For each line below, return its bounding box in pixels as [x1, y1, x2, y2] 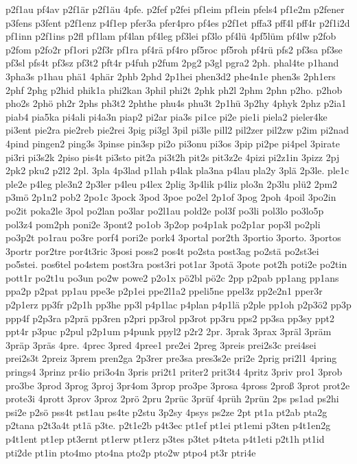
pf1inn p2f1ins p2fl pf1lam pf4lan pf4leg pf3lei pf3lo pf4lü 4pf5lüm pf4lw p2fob [5, 29, 336, 43]
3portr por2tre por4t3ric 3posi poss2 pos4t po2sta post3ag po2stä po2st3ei [5, 243, 319, 258]
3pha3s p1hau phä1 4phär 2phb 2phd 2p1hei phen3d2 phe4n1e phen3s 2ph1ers [5, 69, 336, 83]
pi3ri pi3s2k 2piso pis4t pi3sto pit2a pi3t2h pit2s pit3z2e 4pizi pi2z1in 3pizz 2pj [5, 149, 340, 164]
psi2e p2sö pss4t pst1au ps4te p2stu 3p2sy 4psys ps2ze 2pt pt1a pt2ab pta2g [5, 404, 327, 419]
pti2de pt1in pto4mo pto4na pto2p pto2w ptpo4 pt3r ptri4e [5, 445, 256, 459]
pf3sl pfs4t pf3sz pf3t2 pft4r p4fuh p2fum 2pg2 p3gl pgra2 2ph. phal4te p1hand [5, 56, 339, 70]
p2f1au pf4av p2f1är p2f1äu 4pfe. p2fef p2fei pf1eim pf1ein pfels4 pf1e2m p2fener [5, 2, 345, 16]
